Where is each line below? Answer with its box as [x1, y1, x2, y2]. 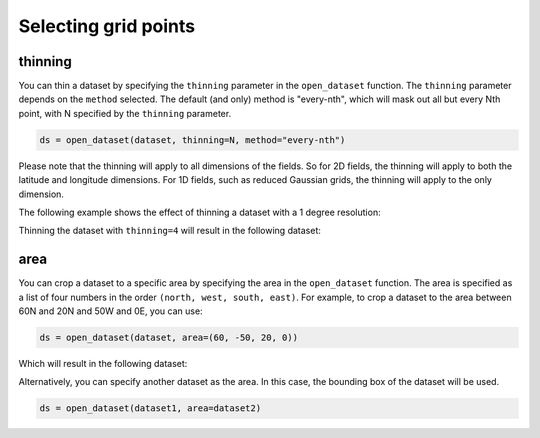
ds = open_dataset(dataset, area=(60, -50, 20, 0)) [39, 332, 299, 344]
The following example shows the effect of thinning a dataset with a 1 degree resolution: [18, 206, 381, 218]
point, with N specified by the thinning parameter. [18, 107, 232, 119]
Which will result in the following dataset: [18, 358, 188, 370]
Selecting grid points [18, 15, 196, 37]
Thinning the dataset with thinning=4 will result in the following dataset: [18, 225, 322, 237]
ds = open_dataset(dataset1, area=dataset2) [39, 403, 262, 414]
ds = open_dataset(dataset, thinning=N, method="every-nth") [39, 134, 346, 145]
